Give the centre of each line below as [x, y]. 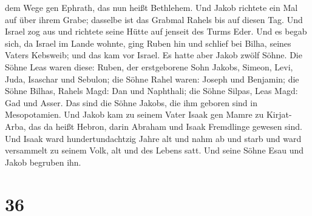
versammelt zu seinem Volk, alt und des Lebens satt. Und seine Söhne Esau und [154, 150]
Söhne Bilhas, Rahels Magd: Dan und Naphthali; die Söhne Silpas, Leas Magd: [151, 91]
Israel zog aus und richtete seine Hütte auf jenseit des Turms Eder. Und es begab [156, 31]
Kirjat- [279, 114]
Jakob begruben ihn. [43, 162]
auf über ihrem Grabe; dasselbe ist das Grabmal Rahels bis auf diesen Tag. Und [154, 19]
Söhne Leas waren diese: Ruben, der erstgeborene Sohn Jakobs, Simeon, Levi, [149, 66]
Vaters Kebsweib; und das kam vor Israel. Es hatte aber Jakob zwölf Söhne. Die [154, 55]
